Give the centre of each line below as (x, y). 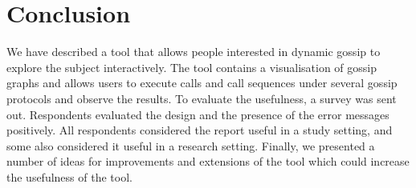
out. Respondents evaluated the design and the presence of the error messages (198, 114)
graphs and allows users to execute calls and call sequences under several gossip (202, 83)
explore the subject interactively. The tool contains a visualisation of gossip (192, 67)
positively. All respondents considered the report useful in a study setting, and (200, 130)
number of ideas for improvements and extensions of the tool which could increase (208, 161)
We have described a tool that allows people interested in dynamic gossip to (194, 52)
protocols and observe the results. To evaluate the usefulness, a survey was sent (202, 98)
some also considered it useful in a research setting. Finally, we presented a (191, 145)
